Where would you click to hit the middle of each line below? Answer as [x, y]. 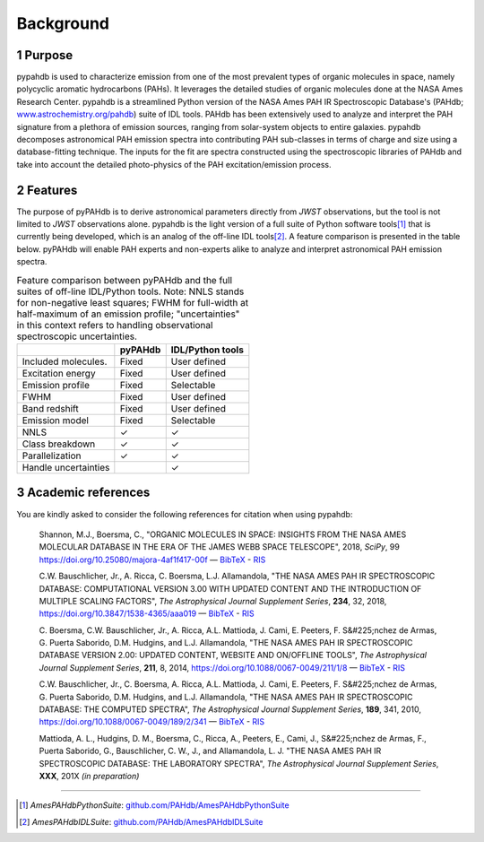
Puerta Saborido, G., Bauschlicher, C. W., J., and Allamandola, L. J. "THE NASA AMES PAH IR [210, 751]
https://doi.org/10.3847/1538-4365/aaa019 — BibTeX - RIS [147, 613]
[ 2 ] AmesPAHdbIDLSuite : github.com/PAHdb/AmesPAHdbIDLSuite [141, 821]
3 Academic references [83, 493]
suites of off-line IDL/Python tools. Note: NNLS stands [130, 291]
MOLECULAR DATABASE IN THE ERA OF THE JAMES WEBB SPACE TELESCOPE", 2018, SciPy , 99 [220, 547]
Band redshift [51, 409]
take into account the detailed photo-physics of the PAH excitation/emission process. [174, 164]
